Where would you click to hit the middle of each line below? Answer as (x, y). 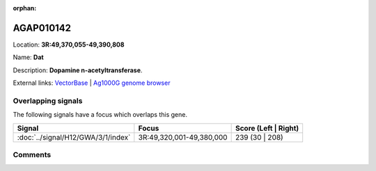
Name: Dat (29, 57)
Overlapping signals (48, 101)
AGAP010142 (42, 28)
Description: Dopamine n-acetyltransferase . (78, 70)
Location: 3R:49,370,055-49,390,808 (69, 44)
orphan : (25, 8)
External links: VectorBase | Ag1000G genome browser (92, 83)
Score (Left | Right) (267, 128)
